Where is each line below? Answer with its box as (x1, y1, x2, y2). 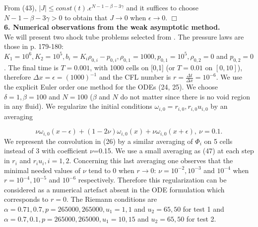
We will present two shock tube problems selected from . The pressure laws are (4, 31, 244, 42)
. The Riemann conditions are (66, 194, 157, 204)
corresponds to (4, 194, 49, 204)
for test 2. (186, 213, 216, 224)
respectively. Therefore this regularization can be (78, 175, 227, 185)
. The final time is (4, 62, 59, 72)
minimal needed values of (4, 165, 81, 175)
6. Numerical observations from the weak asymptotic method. (4, 22, 220, 32)
